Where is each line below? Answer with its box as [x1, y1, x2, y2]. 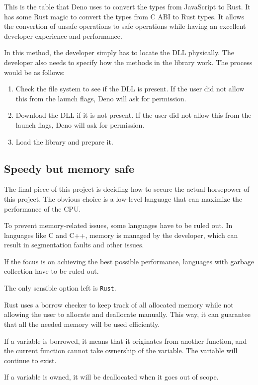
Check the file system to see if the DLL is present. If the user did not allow [15, 83, 245, 94]
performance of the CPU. [4, 203, 81, 214]
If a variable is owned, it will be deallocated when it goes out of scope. [4, 372, 219, 382]
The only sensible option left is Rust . [4, 283, 116, 293]
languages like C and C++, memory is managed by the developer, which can [4, 230, 238, 240]
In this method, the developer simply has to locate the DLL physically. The [4, 47, 234, 58]
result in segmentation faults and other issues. [4, 239, 144, 250]
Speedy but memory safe [4, 160, 134, 176]
